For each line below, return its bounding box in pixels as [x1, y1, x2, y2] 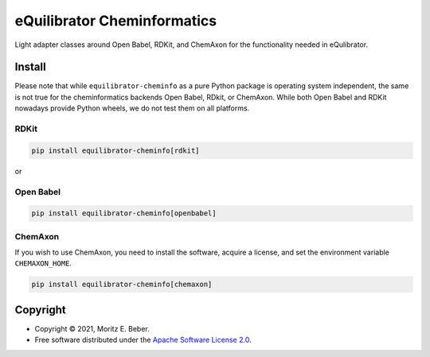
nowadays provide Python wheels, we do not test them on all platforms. [14, 103, 250, 113]
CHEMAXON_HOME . [14, 258, 72, 268]
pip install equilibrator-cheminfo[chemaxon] [31, 280, 213, 289]
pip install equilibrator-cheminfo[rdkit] [31, 146, 200, 155]
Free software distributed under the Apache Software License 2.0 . [34, 335, 252, 345]
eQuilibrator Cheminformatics [14, 12, 217, 29]
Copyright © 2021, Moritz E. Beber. [34, 324, 150, 333]
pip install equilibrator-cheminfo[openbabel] [31, 209, 217, 218]
